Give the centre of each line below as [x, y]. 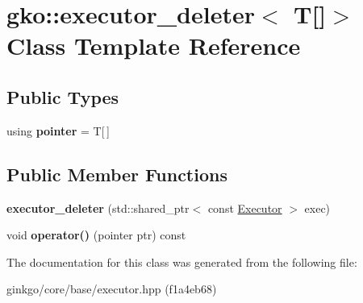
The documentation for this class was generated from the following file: [182, 261]
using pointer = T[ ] [58, 130]
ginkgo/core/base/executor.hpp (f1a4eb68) [112, 289]
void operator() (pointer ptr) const [96, 235]
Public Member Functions [117, 174]
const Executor [245, 208]
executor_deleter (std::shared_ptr [98, 208]
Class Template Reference [154, 46]
